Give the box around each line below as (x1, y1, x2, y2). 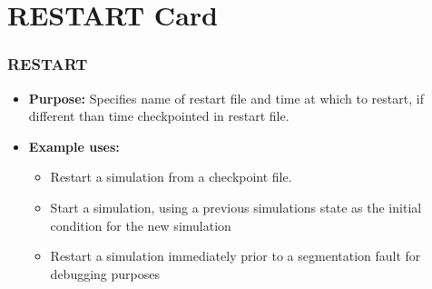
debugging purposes (50, 264, 160, 283)
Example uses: (28, 136, 120, 155)
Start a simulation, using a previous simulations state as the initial (50, 197, 422, 216)
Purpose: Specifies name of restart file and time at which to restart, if (28, 88, 424, 107)
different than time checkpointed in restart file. (28, 106, 290, 125)
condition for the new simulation (50, 215, 231, 234)
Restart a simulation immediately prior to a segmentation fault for (50, 246, 421, 265)
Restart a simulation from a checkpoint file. (50, 167, 292, 186)
